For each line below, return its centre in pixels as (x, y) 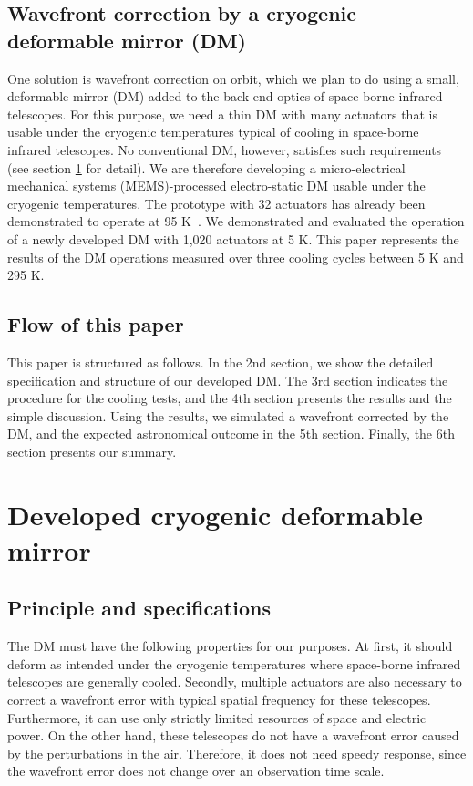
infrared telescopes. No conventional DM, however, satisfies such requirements (225, 149)
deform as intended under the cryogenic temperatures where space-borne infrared (234, 663)
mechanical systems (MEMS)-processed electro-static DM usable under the (216, 186)
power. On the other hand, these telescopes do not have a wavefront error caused (233, 735)
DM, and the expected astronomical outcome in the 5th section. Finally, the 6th (231, 434)
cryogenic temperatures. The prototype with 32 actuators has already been (216, 203)
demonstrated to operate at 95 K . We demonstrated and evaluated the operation (236, 221)
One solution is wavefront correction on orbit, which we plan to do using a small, (233, 78)
